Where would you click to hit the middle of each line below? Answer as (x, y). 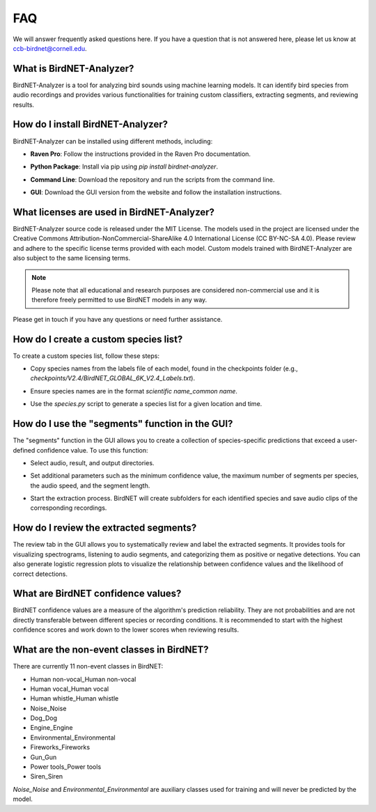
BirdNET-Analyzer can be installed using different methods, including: (113, 141)
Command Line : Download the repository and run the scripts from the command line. (152, 179)
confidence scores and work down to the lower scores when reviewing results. (126, 630)
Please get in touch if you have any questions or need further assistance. (118, 319)
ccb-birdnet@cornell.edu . (50, 48)
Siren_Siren (47, 776)
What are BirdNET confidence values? (97, 594)
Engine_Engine (52, 728)
